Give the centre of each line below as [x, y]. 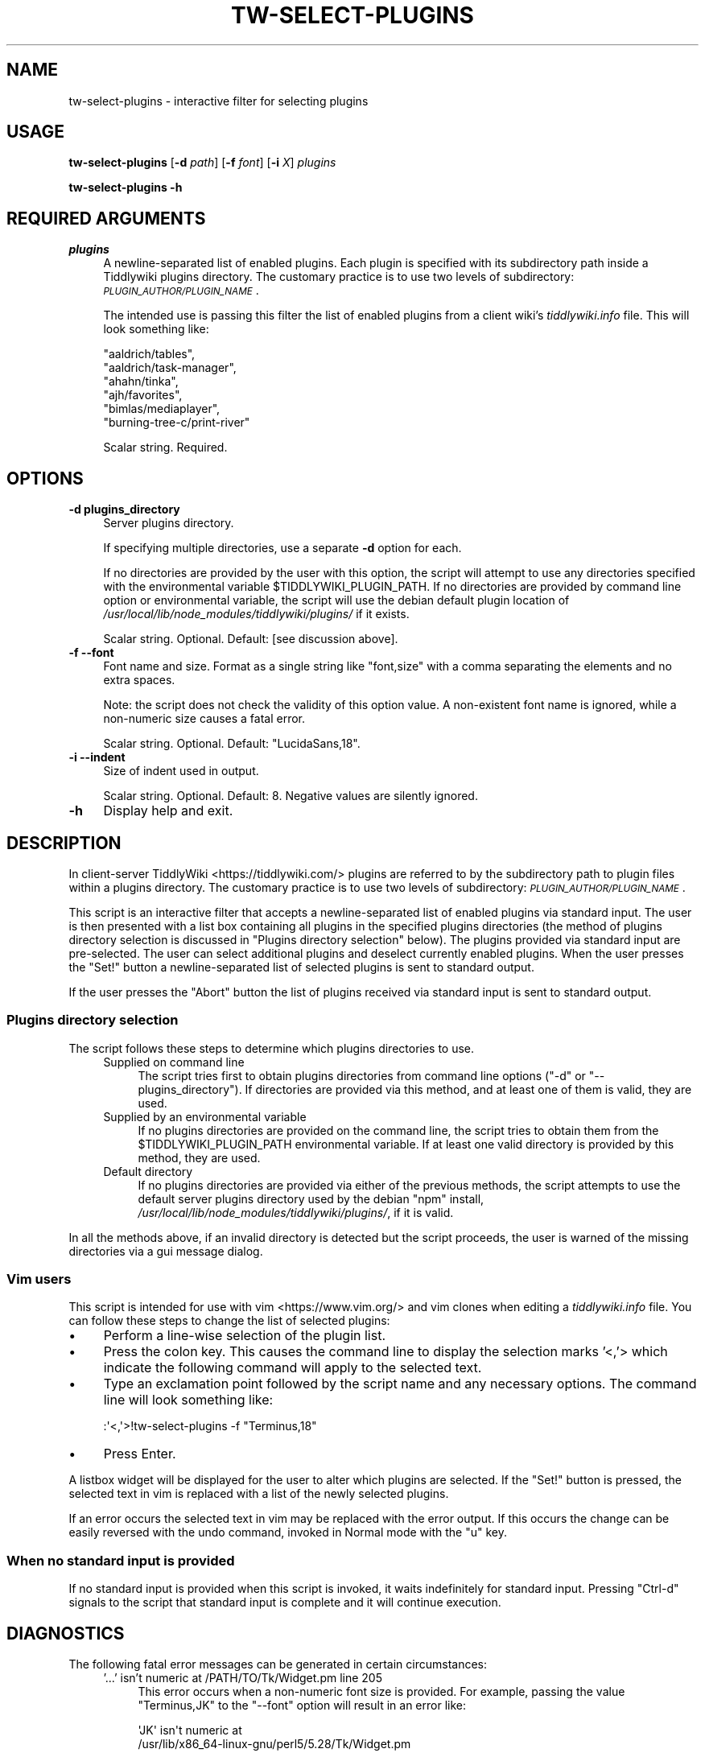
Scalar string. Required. [165, 448]
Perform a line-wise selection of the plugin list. [245, 1336]
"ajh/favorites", [143, 395]
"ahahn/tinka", [141, 382]
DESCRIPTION [64, 843]
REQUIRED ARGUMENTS [106, 218]
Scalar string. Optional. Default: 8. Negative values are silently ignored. [291, 796]
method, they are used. [199, 1157]
